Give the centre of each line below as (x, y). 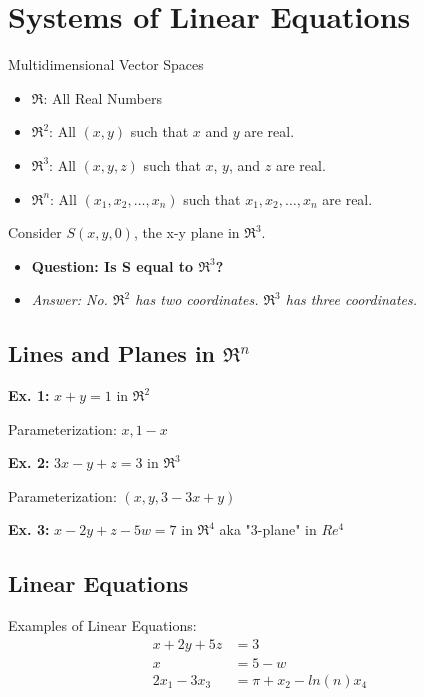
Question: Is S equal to (112, 265)
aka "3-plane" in (268, 529)
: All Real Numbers (102, 97)
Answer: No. (69, 299)
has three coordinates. (351, 299)
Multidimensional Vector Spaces (106, 64)
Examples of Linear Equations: (102, 625)
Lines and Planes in (112, 353)
